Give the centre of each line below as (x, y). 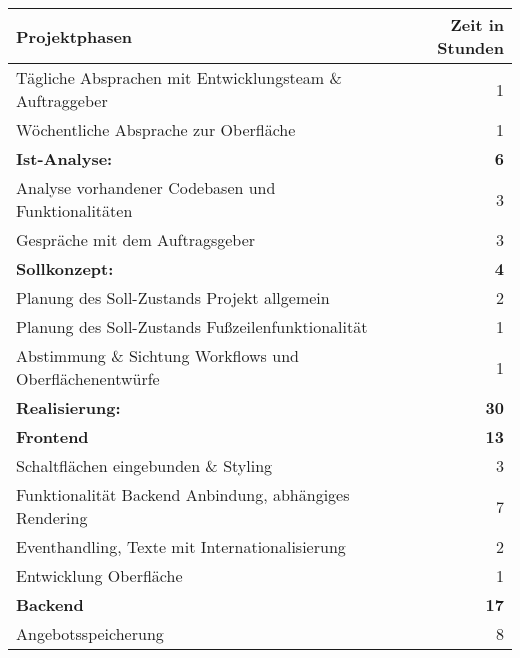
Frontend (52, 436)
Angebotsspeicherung (90, 633)
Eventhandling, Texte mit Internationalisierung (181, 546)
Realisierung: (68, 407)
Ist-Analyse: (64, 158)
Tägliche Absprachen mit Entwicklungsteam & (179, 77)
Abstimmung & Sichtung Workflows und (157, 355)
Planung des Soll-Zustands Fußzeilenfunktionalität (192, 326)
